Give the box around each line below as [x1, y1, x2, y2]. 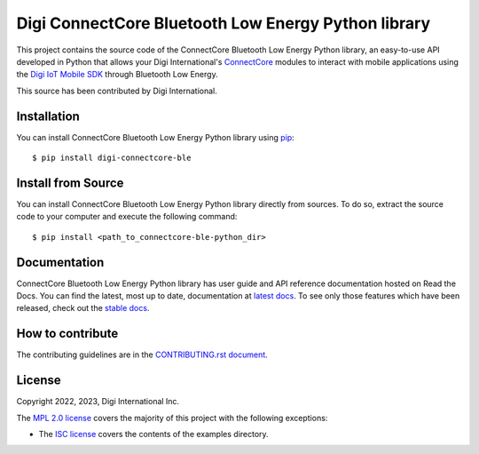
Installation [16, 108, 80, 123]
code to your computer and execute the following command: [16, 211, 238, 222]
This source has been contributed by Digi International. [16, 85, 217, 96]
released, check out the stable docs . [16, 303, 150, 314]
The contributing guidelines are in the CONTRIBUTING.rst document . [16, 349, 268, 360]
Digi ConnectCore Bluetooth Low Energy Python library [16, 13, 431, 33]
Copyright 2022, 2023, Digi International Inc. [16, 396, 180, 407]
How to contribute [16, 326, 119, 341]
